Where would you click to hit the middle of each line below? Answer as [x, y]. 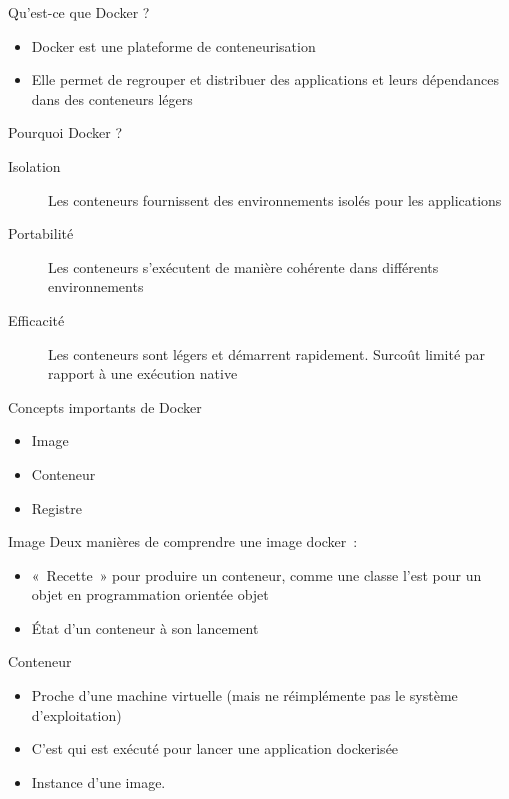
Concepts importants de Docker [105, 406]
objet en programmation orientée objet [150, 594]
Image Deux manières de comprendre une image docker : [183, 541]
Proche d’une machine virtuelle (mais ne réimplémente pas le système [244, 695]
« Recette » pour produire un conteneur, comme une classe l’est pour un [256, 574]
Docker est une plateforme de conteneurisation [173, 45]
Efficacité [36, 319]
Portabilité [41, 233]
